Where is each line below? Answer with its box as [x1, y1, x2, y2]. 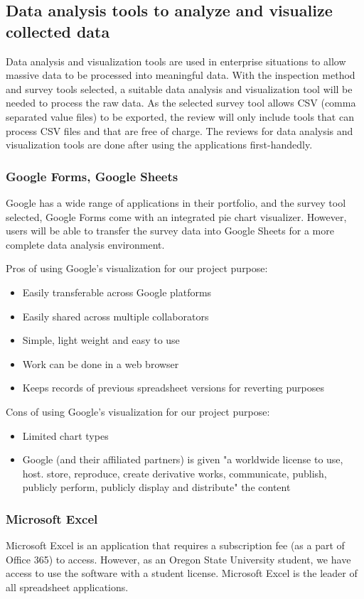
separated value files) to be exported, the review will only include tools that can [6, 109, 354, 124]
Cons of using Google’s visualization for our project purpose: [6, 404, 270, 419]
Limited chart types [22, 428, 109, 443]
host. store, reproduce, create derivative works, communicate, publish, [22, 465, 327, 480]
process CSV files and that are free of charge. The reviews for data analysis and [6, 123, 353, 138]
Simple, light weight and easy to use [22, 333, 180, 347]
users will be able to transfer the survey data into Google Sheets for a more [6, 223, 334, 238]
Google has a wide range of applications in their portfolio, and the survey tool [6, 195, 346, 210]
